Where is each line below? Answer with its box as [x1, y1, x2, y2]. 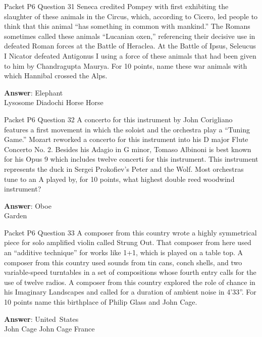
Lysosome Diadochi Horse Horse [4, 97, 103, 108]
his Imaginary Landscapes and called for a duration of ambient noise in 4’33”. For [4, 286, 256, 297]
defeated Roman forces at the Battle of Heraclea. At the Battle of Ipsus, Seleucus [4, 40, 256, 51]
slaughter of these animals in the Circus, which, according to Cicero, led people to [4, 11, 258, 21]
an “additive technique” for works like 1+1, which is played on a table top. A [4, 247, 243, 258]
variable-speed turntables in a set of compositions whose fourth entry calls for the [4, 267, 256, 277]
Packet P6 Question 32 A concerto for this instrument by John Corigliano [4, 114, 233, 124]
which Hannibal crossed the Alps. [4, 70, 108, 81]
